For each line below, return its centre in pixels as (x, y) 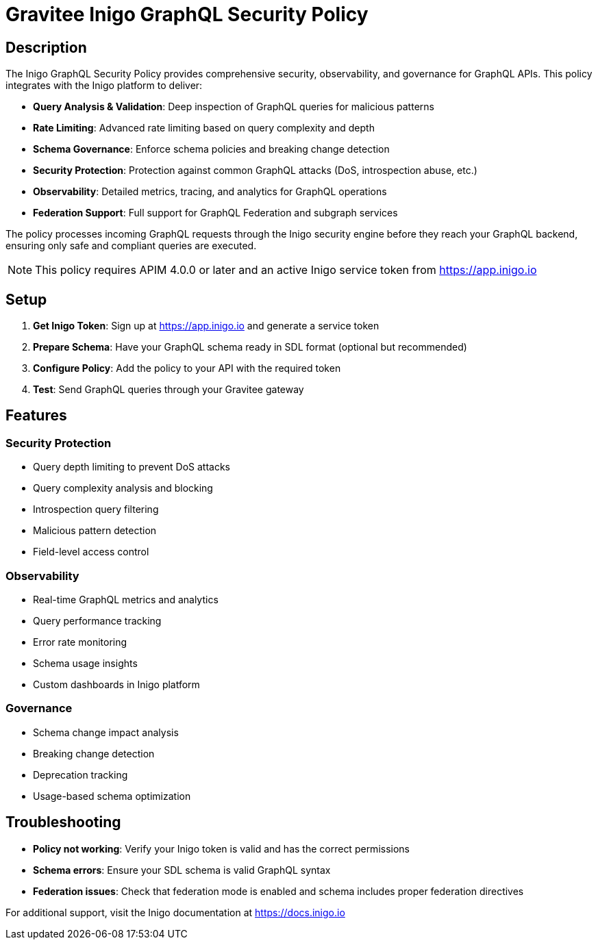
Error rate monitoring (80, 642)
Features (36, 416)
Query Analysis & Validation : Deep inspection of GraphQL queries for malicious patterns (234, 107)
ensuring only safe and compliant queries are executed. (131, 246)
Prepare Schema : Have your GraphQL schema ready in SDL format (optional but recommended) (250, 347)
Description (46, 47)
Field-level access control (91, 552)
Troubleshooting (63, 822)
